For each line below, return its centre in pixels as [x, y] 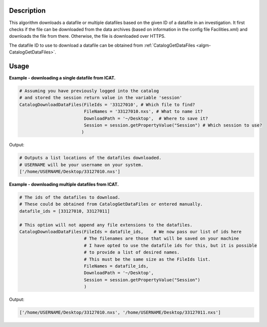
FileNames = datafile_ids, [116, 266]
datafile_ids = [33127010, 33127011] [65, 211]
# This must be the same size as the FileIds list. [147, 259]
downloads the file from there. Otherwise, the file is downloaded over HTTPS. [87, 36]
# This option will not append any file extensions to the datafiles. [106, 225]
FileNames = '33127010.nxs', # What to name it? [144, 111]
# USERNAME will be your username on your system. [82, 165]
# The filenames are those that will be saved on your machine [162, 239]
